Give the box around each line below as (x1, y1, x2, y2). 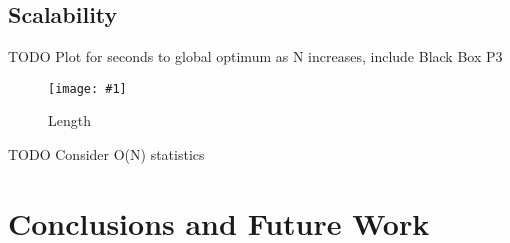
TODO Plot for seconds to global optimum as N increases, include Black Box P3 (8, 46, 503, 67)
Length (48, 110, 91, 131)
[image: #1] (48, 81, 127, 96)
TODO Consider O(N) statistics (8, 144, 205, 165)
